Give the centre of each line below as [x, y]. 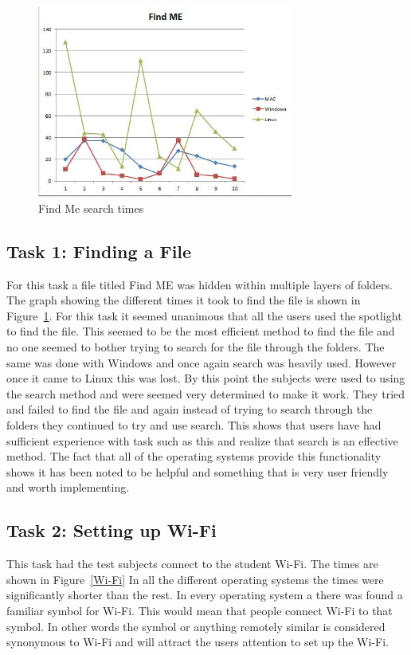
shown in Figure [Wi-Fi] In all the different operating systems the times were [195, 579]
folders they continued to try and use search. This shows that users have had [194, 425]
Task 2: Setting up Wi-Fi [112, 530]
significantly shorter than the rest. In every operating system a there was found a [205, 595]
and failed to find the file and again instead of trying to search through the [190, 409]
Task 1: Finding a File [99, 251]
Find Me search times [91, 208]
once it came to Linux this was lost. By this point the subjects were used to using [206, 378]
